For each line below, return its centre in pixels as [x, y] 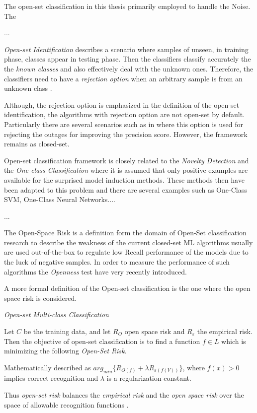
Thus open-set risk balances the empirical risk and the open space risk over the [124, 394]
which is [234, 341]
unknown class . [28, 88]
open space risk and [155, 331]
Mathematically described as [47, 367]
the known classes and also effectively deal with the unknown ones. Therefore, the [129, 68]
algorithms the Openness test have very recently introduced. [95, 271]
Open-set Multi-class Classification [56, 314]
